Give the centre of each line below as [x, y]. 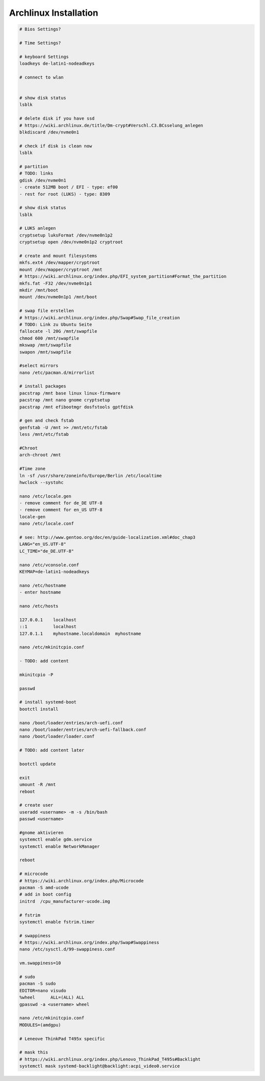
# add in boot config [45, 895]
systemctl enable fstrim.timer [57, 922]
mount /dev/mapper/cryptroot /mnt [61, 269]
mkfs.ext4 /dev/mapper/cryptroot [60, 263]
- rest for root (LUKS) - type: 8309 [65, 194]
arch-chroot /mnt [40, 455]
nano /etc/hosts [39, 606]
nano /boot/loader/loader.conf [57, 737]
